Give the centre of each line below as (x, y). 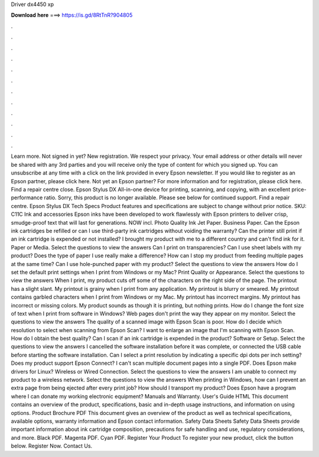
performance (27, 197)
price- (299, 190)
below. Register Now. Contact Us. (52, 446)
